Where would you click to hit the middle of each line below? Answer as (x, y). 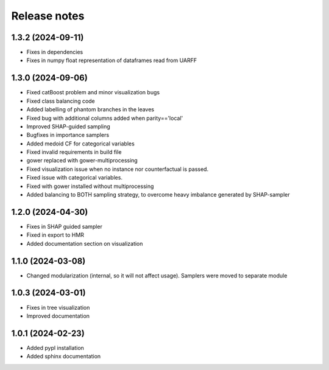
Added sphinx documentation (64, 357)
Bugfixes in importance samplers (68, 135)
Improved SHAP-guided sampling (69, 126)
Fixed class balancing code (61, 101)
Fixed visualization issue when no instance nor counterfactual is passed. (118, 169)
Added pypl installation (55, 347)
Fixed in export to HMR (55, 235)
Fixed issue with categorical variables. (75, 178)
